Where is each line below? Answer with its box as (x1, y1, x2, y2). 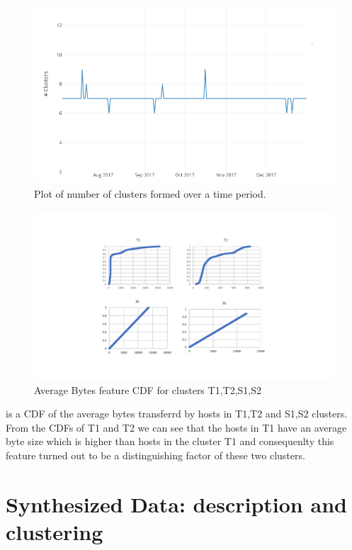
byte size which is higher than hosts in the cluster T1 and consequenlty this (6, 434, 334, 449)
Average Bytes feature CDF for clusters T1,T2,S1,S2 (34, 382, 262, 397)
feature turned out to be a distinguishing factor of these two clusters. (6, 448, 305, 463)
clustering (6, 517, 103, 546)
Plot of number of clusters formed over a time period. (34, 186, 266, 201)
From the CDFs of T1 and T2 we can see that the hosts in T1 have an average (6, 420, 347, 434)
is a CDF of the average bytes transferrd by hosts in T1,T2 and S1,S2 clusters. (6, 406, 348, 421)
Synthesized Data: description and (6, 489, 347, 518)
